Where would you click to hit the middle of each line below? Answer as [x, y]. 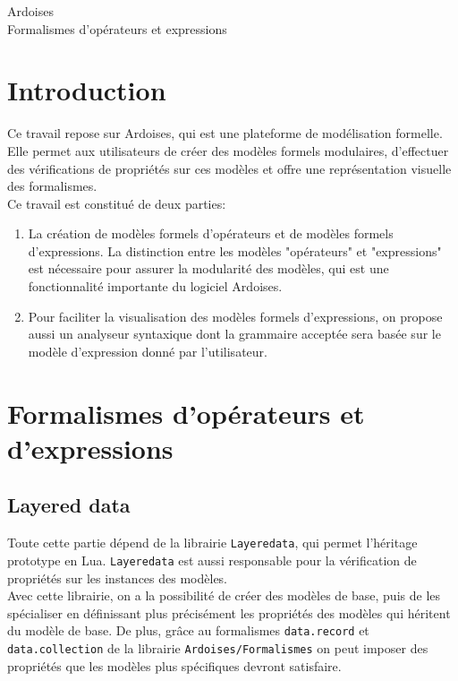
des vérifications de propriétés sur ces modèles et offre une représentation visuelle [229, 168]
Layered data [69, 505]
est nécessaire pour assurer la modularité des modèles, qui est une [208, 268]
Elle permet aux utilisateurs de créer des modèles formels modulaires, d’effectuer [228, 150]
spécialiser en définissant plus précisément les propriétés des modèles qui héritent [229, 612]
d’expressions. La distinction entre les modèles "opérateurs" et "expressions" [235, 250]
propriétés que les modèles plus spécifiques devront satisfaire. [174, 665]
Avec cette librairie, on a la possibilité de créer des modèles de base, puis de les [224, 595]
